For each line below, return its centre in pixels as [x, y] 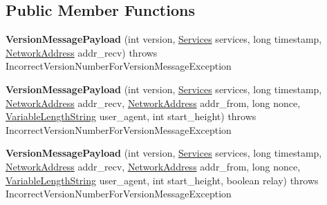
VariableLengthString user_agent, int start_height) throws [131, 116]
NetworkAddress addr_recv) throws [82, 52]
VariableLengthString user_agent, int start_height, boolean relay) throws [162, 180]
